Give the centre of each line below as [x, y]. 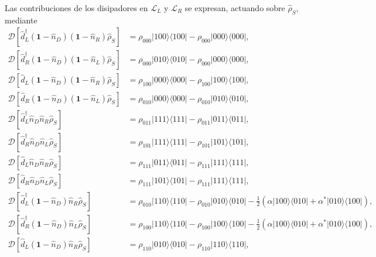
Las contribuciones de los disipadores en [76, 8]
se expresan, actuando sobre [235, 8]
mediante [21, 20]
